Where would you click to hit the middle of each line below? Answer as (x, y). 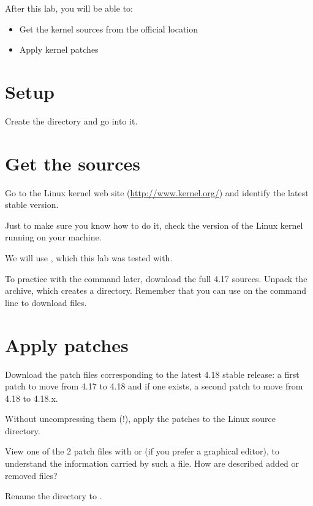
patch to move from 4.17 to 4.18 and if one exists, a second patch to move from (154, 386)
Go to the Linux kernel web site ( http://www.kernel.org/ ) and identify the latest (157, 192)
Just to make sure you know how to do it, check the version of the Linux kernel (154, 225)
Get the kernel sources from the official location (109, 29)
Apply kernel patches (59, 49)
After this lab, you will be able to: (69, 8)
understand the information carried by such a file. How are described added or (152, 463)
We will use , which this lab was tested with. (89, 258)
